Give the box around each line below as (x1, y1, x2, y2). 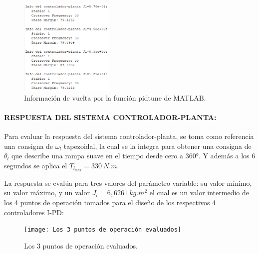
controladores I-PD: (4, 207, 64, 217)
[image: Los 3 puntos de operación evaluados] (24, 226, 181, 234)
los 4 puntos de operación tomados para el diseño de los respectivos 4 (4, 197, 216, 207)
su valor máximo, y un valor (4, 187, 90, 198)
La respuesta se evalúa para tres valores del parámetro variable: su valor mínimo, (4, 177, 252, 188)
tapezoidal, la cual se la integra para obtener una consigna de (63, 140, 252, 151)
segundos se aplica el (4, 160, 67, 170)
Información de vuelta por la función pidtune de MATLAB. (24, 92, 206, 103)
